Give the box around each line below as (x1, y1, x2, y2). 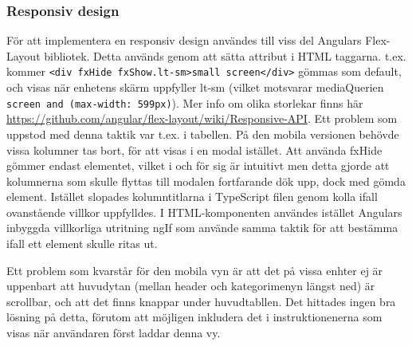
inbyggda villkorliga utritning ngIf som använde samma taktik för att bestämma (6, 219, 398, 236)
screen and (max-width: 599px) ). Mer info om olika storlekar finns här (6, 94, 363, 111)
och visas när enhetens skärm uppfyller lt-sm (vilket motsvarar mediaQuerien (6, 79, 384, 96)
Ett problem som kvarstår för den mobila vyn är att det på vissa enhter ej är (6, 261, 383, 278)
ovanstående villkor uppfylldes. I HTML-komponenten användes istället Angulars (6, 203, 402, 220)
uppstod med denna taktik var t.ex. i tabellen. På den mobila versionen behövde (6, 125, 399, 142)
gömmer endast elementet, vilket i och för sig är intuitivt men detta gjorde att (6, 157, 390, 174)
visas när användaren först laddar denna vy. (6, 324, 221, 341)
